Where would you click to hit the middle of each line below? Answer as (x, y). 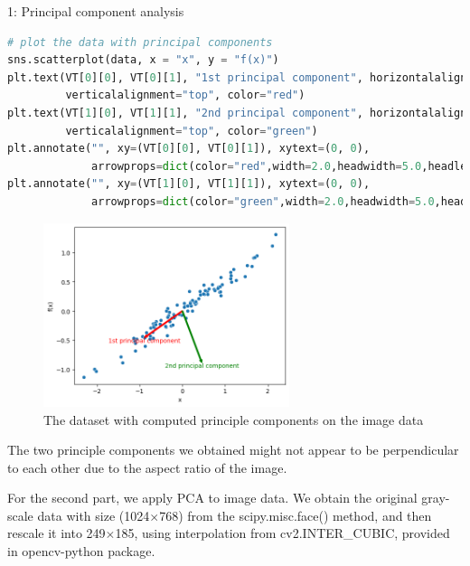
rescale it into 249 (56, 533)
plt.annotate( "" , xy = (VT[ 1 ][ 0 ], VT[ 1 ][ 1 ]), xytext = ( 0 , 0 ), (189, 184)
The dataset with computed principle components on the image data (234, 419)
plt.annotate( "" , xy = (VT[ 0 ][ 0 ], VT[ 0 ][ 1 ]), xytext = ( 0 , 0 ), (189, 149)
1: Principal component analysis (96, 11)
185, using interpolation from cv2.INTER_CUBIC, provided (282, 533)
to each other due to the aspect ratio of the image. (147, 467)
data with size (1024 (94, 515)
